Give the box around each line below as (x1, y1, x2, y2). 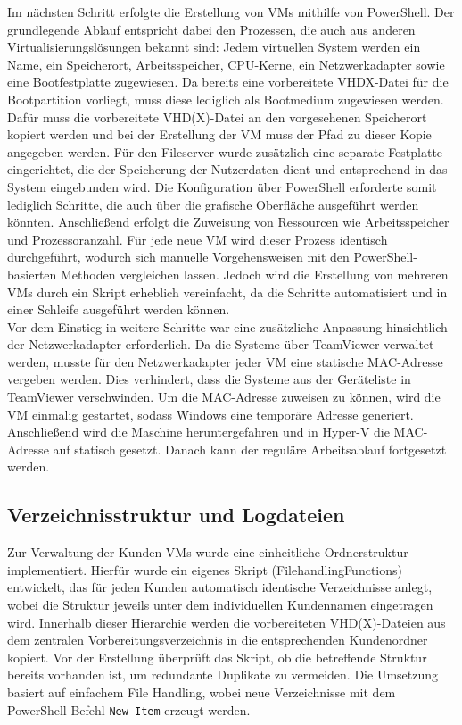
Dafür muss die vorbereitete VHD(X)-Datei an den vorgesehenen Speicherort (7, 107, 427, 126)
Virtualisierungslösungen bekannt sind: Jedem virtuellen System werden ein (7, 37, 421, 56)
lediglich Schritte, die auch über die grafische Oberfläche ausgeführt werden (7, 195, 419, 213)
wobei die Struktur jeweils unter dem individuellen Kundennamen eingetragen (7, 596, 433, 614)
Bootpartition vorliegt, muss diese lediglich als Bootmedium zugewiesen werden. (7, 89, 444, 108)
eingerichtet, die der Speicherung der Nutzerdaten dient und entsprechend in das (7, 160, 448, 179)
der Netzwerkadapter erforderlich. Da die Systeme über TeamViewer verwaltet (7, 335, 434, 354)
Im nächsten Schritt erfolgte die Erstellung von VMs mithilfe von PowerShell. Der (7, 3, 455, 21)
